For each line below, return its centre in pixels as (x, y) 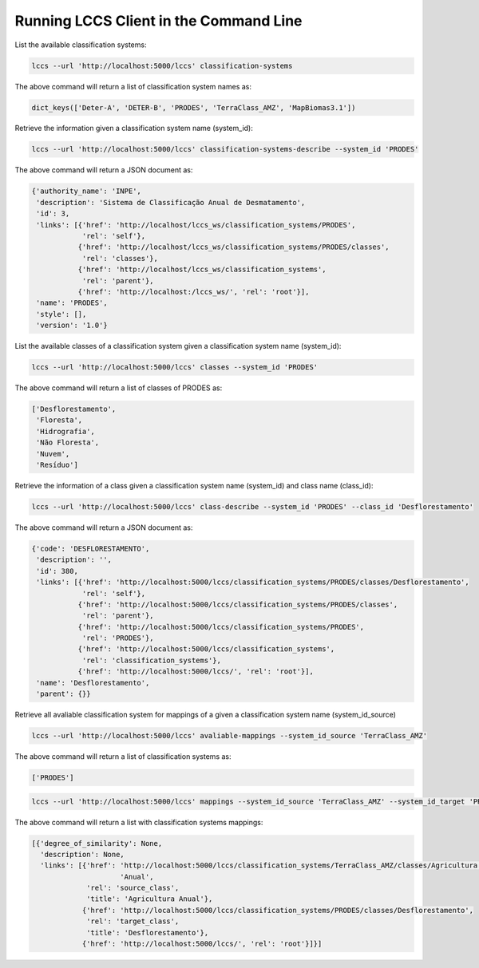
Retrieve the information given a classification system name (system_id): (134, 128)
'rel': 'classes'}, (120, 258)
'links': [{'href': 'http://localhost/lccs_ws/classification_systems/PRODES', (196, 225)
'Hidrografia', (66, 431)
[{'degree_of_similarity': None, (97, 843)
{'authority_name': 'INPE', (86, 191)
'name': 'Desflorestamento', (93, 683)
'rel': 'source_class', (133, 888)
